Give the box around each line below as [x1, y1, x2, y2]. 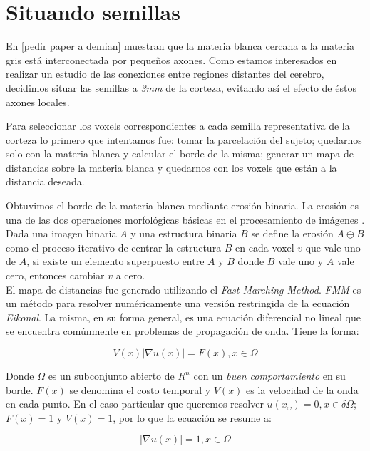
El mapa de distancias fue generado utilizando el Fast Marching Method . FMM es [6, 281, 361, 296]
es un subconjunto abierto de [48, 368, 175, 383]
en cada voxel [235, 239, 294, 254]
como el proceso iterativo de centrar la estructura [6, 239, 222, 254]
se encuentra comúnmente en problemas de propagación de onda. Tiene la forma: [6, 323, 359, 338]
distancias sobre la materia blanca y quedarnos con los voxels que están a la [6, 160, 337, 175]
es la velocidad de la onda [246, 382, 359, 397]
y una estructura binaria [130, 226, 237, 241]
